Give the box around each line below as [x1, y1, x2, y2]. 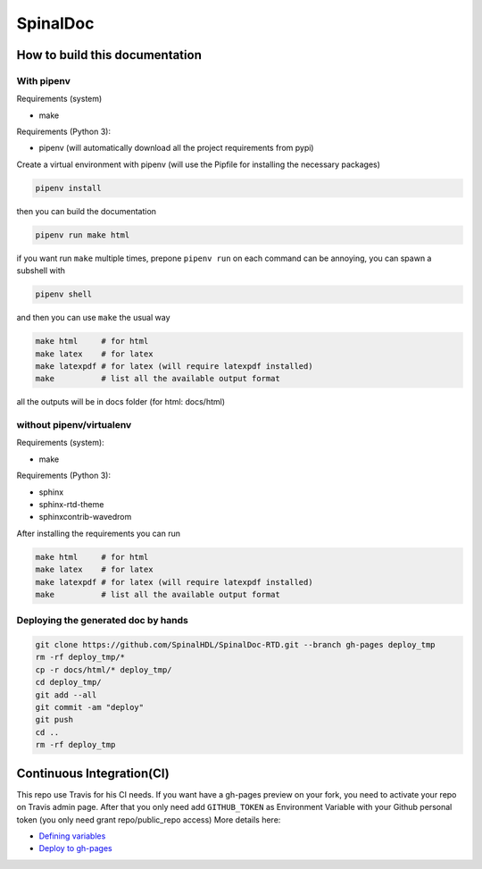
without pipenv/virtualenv [16, 419, 132, 431]
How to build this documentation [16, 47, 203, 63]
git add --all [35, 689, 97, 700]
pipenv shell [35, 289, 93, 299]
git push [35, 714, 74, 725]
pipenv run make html [35, 230, 130, 240]
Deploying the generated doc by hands [16, 614, 189, 627]
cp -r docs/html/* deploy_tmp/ [35, 664, 173, 674]
